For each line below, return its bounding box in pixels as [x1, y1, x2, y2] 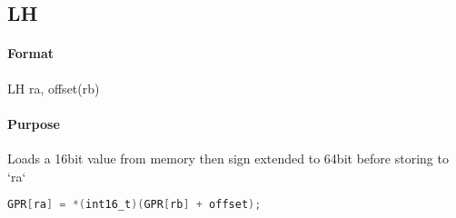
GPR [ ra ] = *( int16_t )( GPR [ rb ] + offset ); [7, 198, 262, 212]
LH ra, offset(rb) [7, 78, 100, 97]
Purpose [7, 114, 60, 133]
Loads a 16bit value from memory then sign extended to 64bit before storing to [7, 148, 449, 167]
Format [7, 44, 54, 63]
